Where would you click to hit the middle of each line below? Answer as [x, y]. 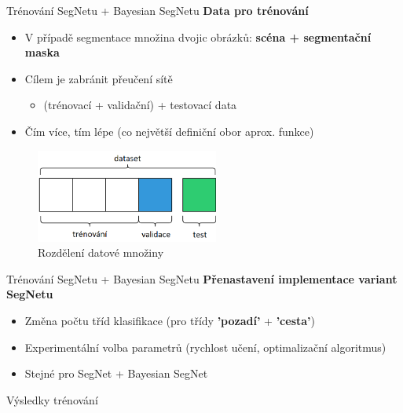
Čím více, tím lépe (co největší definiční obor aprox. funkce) [169, 131]
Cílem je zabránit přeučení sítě [99, 78]
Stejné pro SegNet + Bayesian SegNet [116, 373]
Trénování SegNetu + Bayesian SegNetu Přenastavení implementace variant [202, 278]
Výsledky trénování [52, 399]
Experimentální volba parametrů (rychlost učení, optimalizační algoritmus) [205, 347]
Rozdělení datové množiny [101, 252]
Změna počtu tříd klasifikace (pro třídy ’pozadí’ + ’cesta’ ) [170, 320]
